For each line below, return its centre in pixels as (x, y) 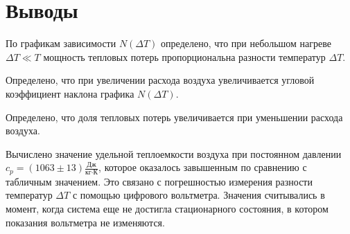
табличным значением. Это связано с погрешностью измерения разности (159, 181)
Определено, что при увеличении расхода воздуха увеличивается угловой (160, 80)
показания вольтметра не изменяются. (85, 222)
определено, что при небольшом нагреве (246, 43)
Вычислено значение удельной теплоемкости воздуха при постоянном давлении (174, 153)
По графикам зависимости (61, 43)
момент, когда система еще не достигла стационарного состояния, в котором (167, 208)
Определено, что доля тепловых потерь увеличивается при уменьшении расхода (174, 117)
